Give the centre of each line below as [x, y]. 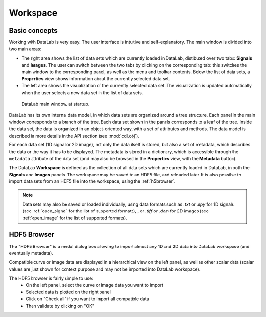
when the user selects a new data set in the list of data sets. [82, 92]
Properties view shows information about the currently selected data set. [96, 79]
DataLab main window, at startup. [55, 104]
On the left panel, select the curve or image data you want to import [95, 285]
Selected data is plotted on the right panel [68, 292]
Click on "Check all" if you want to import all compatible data [88, 299]
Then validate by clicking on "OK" [60, 306]
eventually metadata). [31, 253]
